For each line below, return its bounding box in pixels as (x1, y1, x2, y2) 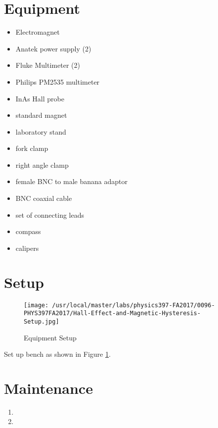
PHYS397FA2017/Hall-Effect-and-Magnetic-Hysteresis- (24, 310, 201, 317)
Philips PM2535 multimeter (15, 76, 100, 87)
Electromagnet (15, 27, 60, 37)
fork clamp (15, 143, 48, 153)
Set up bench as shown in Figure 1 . (4, 349, 111, 359)
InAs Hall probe (15, 93, 64, 103)
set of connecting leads (15, 209, 84, 220)
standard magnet (15, 110, 67, 120)
